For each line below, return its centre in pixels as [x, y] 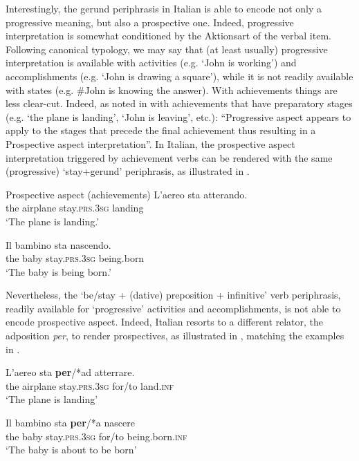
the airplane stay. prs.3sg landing [75, 208]
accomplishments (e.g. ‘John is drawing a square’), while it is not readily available [179, 76]
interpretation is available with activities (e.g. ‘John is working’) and [151, 63]
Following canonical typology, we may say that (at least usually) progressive [167, 49]
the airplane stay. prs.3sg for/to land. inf [90, 385]
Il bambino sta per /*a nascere [70, 423]
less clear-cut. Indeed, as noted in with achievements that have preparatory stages [179, 103]
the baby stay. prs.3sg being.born [75, 258]
